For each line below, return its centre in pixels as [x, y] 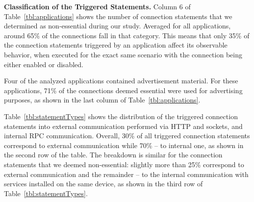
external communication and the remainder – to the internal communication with [126, 174]
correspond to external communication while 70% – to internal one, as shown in [124, 145]
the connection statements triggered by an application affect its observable [116, 45]
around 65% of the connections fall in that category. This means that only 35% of [127, 35]
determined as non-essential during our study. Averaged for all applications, [117, 26]
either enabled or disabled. [44, 64]
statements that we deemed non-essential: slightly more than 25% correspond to [124, 164]
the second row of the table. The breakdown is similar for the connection [113, 155]
